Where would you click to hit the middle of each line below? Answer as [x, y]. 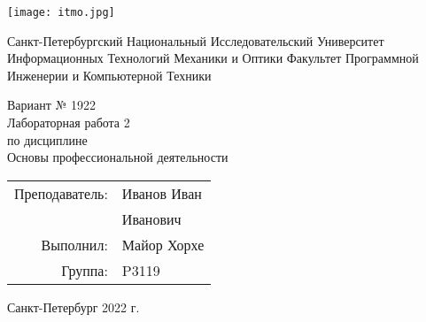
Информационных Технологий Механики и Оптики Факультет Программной [213, 58]
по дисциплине [47, 139]
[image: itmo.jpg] [61, 12]
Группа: [85, 270]
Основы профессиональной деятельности [118, 157]
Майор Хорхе [163, 244]
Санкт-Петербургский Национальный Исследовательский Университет [196, 40]
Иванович [151, 218]
